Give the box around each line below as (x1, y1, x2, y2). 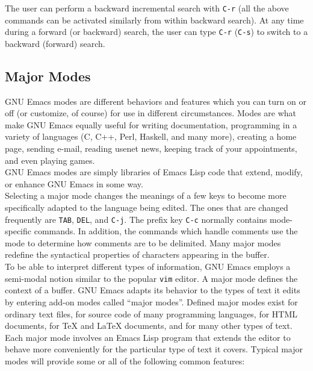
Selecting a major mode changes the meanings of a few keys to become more (5, 189, 287, 202)
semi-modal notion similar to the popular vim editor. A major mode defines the (5, 272, 298, 284)
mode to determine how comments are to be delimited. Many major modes (5, 236, 281, 249)
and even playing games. (5, 154, 95, 166)
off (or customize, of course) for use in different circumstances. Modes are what (5, 107, 297, 119)
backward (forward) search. (5, 37, 105, 49)
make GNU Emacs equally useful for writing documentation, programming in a (5, 118, 297, 131)
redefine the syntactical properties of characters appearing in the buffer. (5, 248, 270, 261)
